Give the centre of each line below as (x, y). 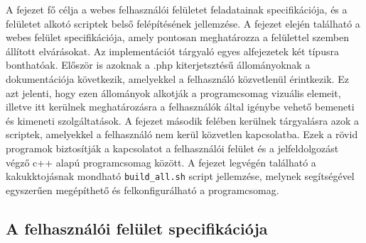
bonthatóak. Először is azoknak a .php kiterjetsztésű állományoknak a (158, 65)
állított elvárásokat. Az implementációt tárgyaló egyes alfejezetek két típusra (172, 51)
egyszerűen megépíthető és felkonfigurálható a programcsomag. (142, 190)
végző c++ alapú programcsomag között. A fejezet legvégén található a (161, 162)
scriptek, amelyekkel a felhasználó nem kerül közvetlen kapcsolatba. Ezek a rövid (182, 134)
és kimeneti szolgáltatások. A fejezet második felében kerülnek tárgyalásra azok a (183, 120)
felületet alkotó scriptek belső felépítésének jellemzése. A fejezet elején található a (183, 23)
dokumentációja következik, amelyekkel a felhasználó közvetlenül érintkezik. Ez (177, 78)
